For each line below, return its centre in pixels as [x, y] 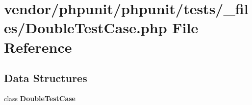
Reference [38, 47]
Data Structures [46, 78]
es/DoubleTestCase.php [86, 28]
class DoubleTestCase [40, 98]
